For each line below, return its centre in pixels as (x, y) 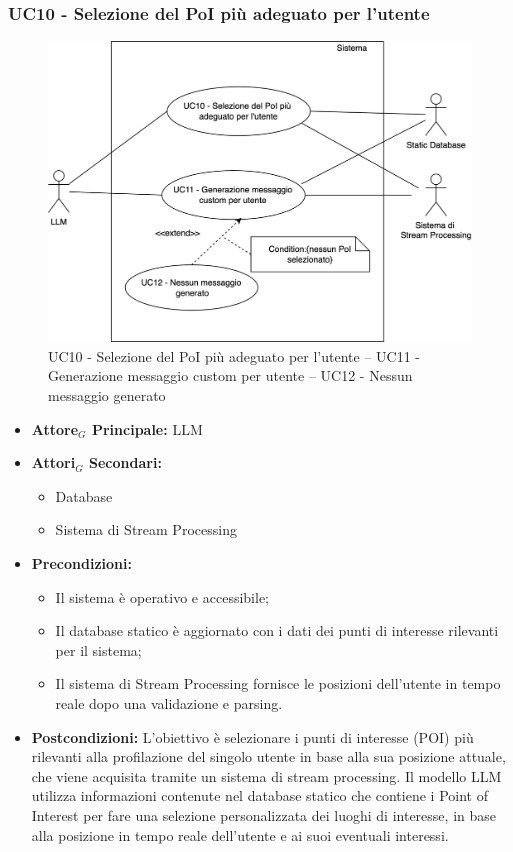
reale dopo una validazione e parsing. (169, 702)
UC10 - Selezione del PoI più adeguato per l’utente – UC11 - (234, 355)
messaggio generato (107, 395)
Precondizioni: (81, 562)
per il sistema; (98, 649)
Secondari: (125, 462)
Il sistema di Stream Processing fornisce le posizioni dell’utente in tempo (278, 683)
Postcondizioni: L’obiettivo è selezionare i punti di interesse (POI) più (252, 736)
